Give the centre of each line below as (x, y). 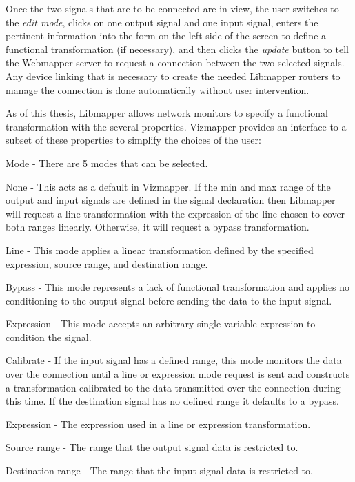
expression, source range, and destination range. (107, 263)
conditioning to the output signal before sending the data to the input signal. (169, 300)
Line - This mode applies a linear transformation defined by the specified (160, 250)
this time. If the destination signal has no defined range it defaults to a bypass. (172, 401)
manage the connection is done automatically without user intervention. (158, 89)
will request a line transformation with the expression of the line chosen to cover (175, 213)
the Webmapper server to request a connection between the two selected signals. (175, 62)
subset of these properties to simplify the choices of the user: (133, 140)
